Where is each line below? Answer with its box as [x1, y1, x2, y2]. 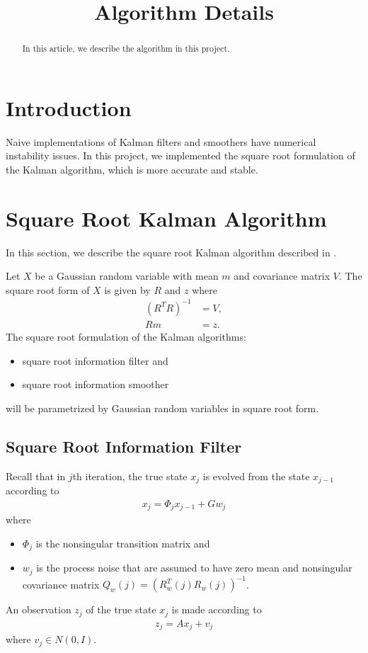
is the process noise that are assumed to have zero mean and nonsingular [36, 560, 352, 575]
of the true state [86, 602, 156, 617]
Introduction [6, 93, 132, 122]
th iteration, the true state [72, 468, 188, 483]
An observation [6, 602, 71, 617]
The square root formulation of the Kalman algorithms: [6, 329, 246, 344]
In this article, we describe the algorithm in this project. [22, 42, 230, 55]
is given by [104, 282, 151, 297]
